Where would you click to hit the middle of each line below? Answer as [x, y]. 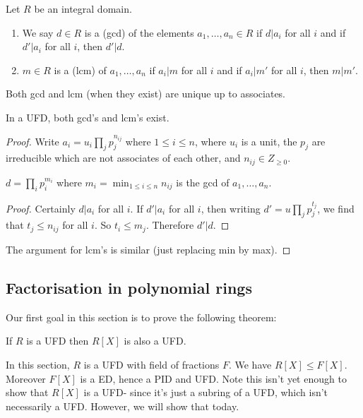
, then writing [231, 208]
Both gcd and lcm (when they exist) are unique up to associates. [146, 94]
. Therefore [170, 225]
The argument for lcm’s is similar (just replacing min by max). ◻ [148, 249]
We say [38, 32]
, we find [336, 208]
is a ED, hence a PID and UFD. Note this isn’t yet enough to [213, 378]
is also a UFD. [155, 341]
